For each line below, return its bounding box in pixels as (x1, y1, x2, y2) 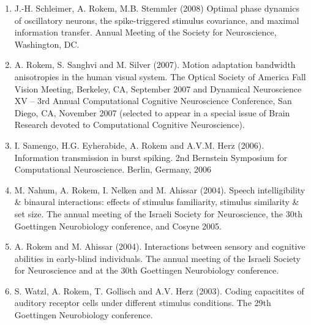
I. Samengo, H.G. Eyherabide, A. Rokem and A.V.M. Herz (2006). (14, 138, 264, 151)
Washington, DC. (14, 37, 80, 50)
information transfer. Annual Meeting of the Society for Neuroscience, (14, 26, 277, 39)
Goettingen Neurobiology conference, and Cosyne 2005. (14, 219, 222, 232)
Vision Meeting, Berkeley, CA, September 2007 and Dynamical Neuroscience (14, 82, 302, 95)
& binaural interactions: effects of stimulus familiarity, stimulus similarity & (14, 195, 299, 208)
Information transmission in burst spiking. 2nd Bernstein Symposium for (14, 151, 288, 163)
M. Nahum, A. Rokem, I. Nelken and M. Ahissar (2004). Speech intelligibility (14, 183, 305, 196)
